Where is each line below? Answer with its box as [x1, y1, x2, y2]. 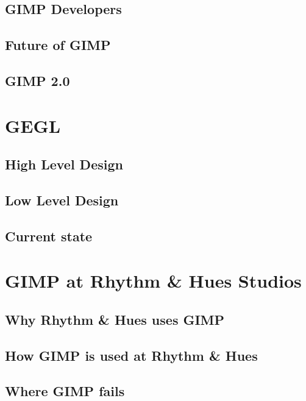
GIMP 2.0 [5, 71, 70, 90]
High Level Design [5, 155, 123, 174]
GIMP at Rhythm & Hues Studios [5, 268, 302, 293]
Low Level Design [5, 190, 119, 209]
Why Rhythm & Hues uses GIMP [5, 310, 225, 328]
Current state [5, 226, 93, 245]
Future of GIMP [5, 35, 111, 54]
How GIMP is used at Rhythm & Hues [5, 346, 258, 364]
